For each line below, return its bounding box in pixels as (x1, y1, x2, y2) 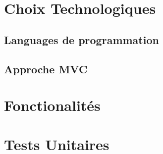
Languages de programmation (4, 32, 159, 47)
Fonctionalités (4, 95, 101, 115)
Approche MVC (4, 61, 88, 76)
